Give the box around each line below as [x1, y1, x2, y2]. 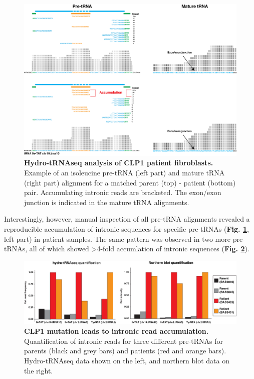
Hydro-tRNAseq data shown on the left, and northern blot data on [24, 355, 230, 366]
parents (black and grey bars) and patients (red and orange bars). [24, 345, 226, 356]
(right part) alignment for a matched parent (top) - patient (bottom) [24, 177, 236, 187]
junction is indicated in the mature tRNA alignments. [24, 197, 189, 207]
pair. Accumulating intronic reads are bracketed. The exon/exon [24, 187, 221, 198]
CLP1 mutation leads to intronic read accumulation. [24, 326, 209, 336]
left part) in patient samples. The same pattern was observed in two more [4, 233, 230, 244]
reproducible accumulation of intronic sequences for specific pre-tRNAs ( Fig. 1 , [4, 224, 249, 234]
